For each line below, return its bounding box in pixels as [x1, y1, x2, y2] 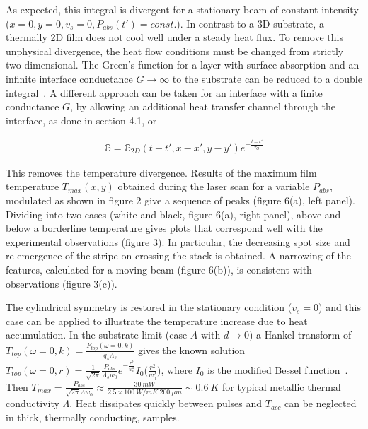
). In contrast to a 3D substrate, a [176, 16, 324, 30]
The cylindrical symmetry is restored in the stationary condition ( [6, 300, 292, 315]
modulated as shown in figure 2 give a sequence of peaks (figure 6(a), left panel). [6, 193, 355, 208]
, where [161, 362, 192, 377]
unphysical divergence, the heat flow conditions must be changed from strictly [6, 43, 344, 58]
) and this [318, 300, 362, 315]
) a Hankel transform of [248, 327, 352, 342]
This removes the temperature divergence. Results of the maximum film [6, 165, 317, 180]
